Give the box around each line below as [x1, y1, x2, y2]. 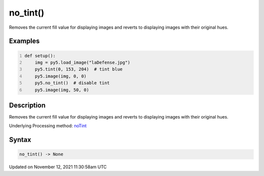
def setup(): [24, 53, 56, 59]
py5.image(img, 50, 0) [35, 87, 89, 93]
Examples [9, 37, 40, 45]
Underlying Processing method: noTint [9, 123, 87, 129]
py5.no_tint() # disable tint [35, 80, 110, 86]
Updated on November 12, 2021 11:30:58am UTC [9, 164, 107, 170]
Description [9, 101, 46, 109]
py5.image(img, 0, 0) [35, 73, 87, 79]
